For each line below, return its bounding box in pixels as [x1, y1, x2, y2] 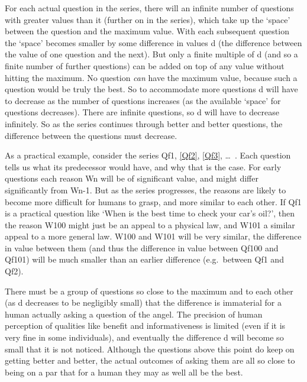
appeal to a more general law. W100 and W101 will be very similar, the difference [5, 230, 302, 242]
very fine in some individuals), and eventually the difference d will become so [5, 331, 284, 344]
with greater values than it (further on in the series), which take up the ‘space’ [5, 13, 290, 25]
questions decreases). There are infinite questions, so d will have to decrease [5, 106, 279, 118]
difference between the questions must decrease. [5, 129, 177, 141]
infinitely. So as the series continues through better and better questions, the [5, 117, 283, 130]
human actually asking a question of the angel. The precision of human [5, 307, 263, 320]
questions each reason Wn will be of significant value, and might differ [5, 172, 258, 184]
